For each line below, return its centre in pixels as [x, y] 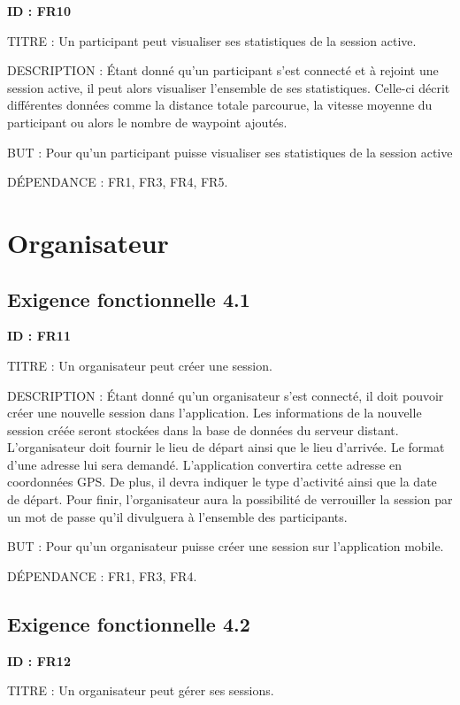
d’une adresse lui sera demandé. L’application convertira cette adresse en [205, 464]
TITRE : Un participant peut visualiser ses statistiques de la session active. [212, 40]
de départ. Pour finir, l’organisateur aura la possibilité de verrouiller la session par [230, 499]
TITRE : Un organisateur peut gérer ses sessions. [141, 690]
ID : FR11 [39, 336]
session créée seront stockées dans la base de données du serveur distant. [203, 429]
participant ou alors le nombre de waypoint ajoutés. [147, 122]
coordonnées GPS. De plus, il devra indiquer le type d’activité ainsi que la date [222, 482]
